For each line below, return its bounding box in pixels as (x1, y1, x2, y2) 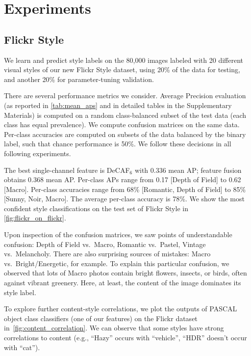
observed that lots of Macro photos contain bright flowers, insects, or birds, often (4, 268, 247, 278)
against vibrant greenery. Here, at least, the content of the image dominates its (4, 277, 241, 288)
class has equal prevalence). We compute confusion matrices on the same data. (4, 119, 240, 130)
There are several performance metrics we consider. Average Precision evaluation (4, 90, 246, 101)
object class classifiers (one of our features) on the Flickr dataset (4, 313, 198, 323)
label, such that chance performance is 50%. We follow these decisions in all (4, 138, 231, 149)
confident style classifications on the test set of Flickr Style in (4, 203, 188, 213)
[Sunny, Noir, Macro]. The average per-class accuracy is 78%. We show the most (4, 193, 245, 204)
